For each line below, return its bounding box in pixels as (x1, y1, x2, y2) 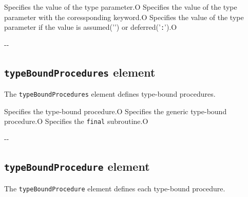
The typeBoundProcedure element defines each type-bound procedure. (4, 183, 225, 193)
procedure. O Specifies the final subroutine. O (4, 116, 148, 127)
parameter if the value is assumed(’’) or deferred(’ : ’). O (4, 22, 177, 32)
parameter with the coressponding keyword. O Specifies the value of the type (4, 11, 244, 22)
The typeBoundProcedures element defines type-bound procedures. (4, 88, 216, 99)
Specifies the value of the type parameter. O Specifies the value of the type (4, 2, 237, 12)
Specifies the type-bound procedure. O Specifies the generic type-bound (4, 105, 227, 116)
